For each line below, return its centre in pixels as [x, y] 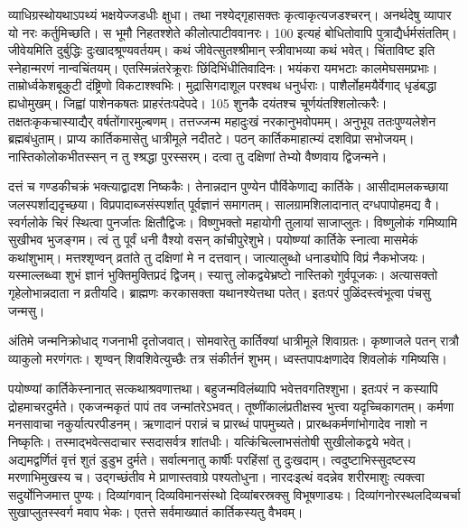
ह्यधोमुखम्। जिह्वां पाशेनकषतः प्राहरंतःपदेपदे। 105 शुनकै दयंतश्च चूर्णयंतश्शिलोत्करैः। [198, 102]
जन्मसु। [27, 310]
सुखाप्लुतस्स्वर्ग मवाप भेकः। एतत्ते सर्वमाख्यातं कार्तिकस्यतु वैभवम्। [156, 512]
